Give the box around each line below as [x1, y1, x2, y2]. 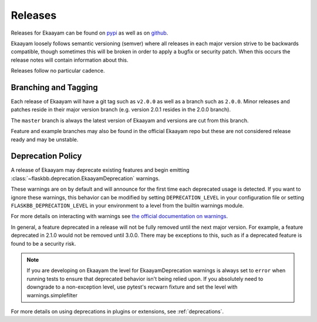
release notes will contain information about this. [11, 56, 129, 63]
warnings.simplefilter [26, 292, 77, 299]
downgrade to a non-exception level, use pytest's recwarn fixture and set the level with [26, 283, 238, 290]
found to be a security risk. [11, 240, 76, 247]
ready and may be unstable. [11, 135, 79, 143]
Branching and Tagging [11, 82, 98, 92]
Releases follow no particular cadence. [11, 67, 105, 74]
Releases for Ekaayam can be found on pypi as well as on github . [11, 29, 168, 36]
